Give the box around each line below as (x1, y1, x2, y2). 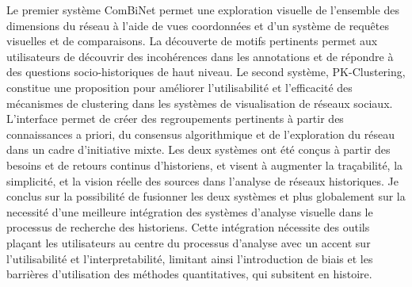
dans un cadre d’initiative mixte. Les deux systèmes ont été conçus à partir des (6, 141, 391, 158)
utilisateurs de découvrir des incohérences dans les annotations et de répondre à (6, 48, 394, 64)
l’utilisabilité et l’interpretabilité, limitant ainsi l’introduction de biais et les (6, 250, 373, 266)
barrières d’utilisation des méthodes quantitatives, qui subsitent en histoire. (6, 266, 372, 282)
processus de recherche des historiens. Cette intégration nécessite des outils (6, 219, 370, 235)
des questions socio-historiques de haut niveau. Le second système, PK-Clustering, (6, 63, 406, 80)
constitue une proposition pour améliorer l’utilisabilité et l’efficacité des (6, 78, 353, 95)
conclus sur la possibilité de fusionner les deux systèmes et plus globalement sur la (6, 188, 406, 205)
